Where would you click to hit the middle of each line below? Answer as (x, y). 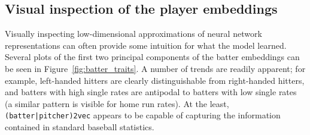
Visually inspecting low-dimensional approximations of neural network (133, 34)
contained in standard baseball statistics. (80, 127)
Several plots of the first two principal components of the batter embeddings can (152, 57)
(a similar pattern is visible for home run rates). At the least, (117, 103)
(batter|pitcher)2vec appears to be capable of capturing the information (143, 115)
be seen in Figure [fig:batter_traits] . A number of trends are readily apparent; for (155, 68)
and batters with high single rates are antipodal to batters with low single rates (151, 92)
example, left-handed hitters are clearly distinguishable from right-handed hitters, (155, 80)
